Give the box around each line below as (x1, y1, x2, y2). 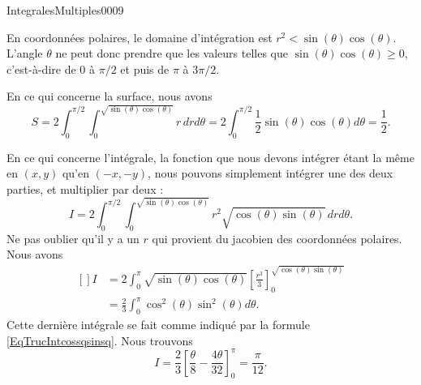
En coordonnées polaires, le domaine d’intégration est (6, 28, 273, 45)
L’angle (6, 45, 43, 62)
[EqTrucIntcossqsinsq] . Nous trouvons (6, 332, 193, 349)
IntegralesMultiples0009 (6, 2, 124, 18)
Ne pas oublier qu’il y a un (6, 229, 140, 246)
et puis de (120, 60, 170, 77)
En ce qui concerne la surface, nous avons (6, 88, 213, 105)
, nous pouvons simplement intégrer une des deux (148, 165, 393, 182)
